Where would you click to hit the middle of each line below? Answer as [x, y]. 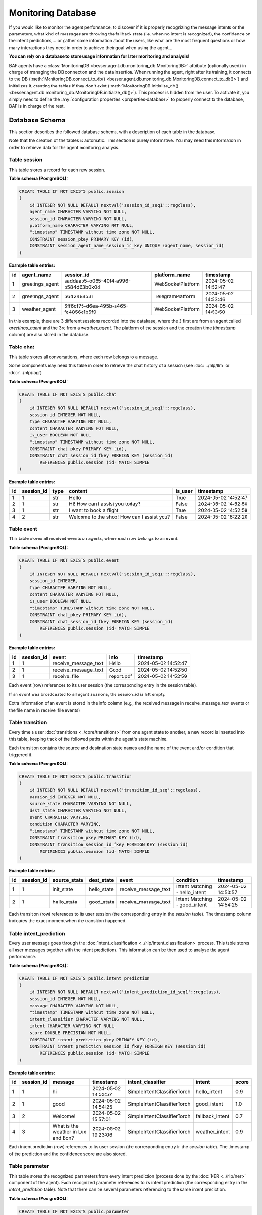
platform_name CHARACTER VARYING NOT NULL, [82, 225]
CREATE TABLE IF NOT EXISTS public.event [69, 560]
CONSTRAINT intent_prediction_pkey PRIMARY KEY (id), [95, 1040]
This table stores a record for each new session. [57, 170]
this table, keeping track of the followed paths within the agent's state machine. [89, 739]
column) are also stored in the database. [49, 334]
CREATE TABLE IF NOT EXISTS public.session [72, 191]
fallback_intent [213, 1116]
